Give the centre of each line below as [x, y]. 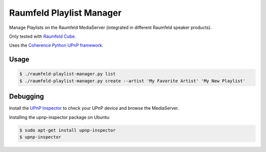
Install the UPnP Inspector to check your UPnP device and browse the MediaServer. [94, 108]
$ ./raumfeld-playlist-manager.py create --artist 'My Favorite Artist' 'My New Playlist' [133, 81]
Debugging [27, 96]
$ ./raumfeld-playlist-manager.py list [67, 74]
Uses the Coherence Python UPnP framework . [56, 45]
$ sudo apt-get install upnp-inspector [67, 130]
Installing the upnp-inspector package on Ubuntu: [60, 117]
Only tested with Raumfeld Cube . [43, 36]
